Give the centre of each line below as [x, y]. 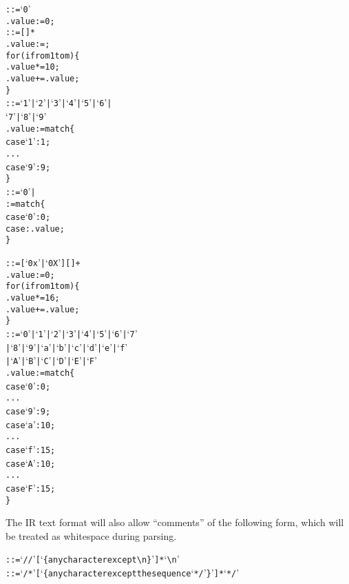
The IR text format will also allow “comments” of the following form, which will [175, 522]
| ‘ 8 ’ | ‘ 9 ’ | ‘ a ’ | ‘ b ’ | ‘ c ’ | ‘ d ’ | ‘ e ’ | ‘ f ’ [67, 346]
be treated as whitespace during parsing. [91, 535]
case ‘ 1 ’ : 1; [28, 141]
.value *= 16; [33, 298]
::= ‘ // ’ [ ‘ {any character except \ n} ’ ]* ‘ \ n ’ [93, 559]
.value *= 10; [33, 67]
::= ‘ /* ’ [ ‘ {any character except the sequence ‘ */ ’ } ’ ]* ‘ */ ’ [123, 573]
